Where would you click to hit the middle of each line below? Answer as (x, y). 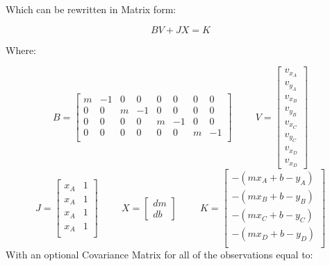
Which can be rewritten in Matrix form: (91, 9)
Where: (21, 50)
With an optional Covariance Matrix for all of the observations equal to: (159, 255)
